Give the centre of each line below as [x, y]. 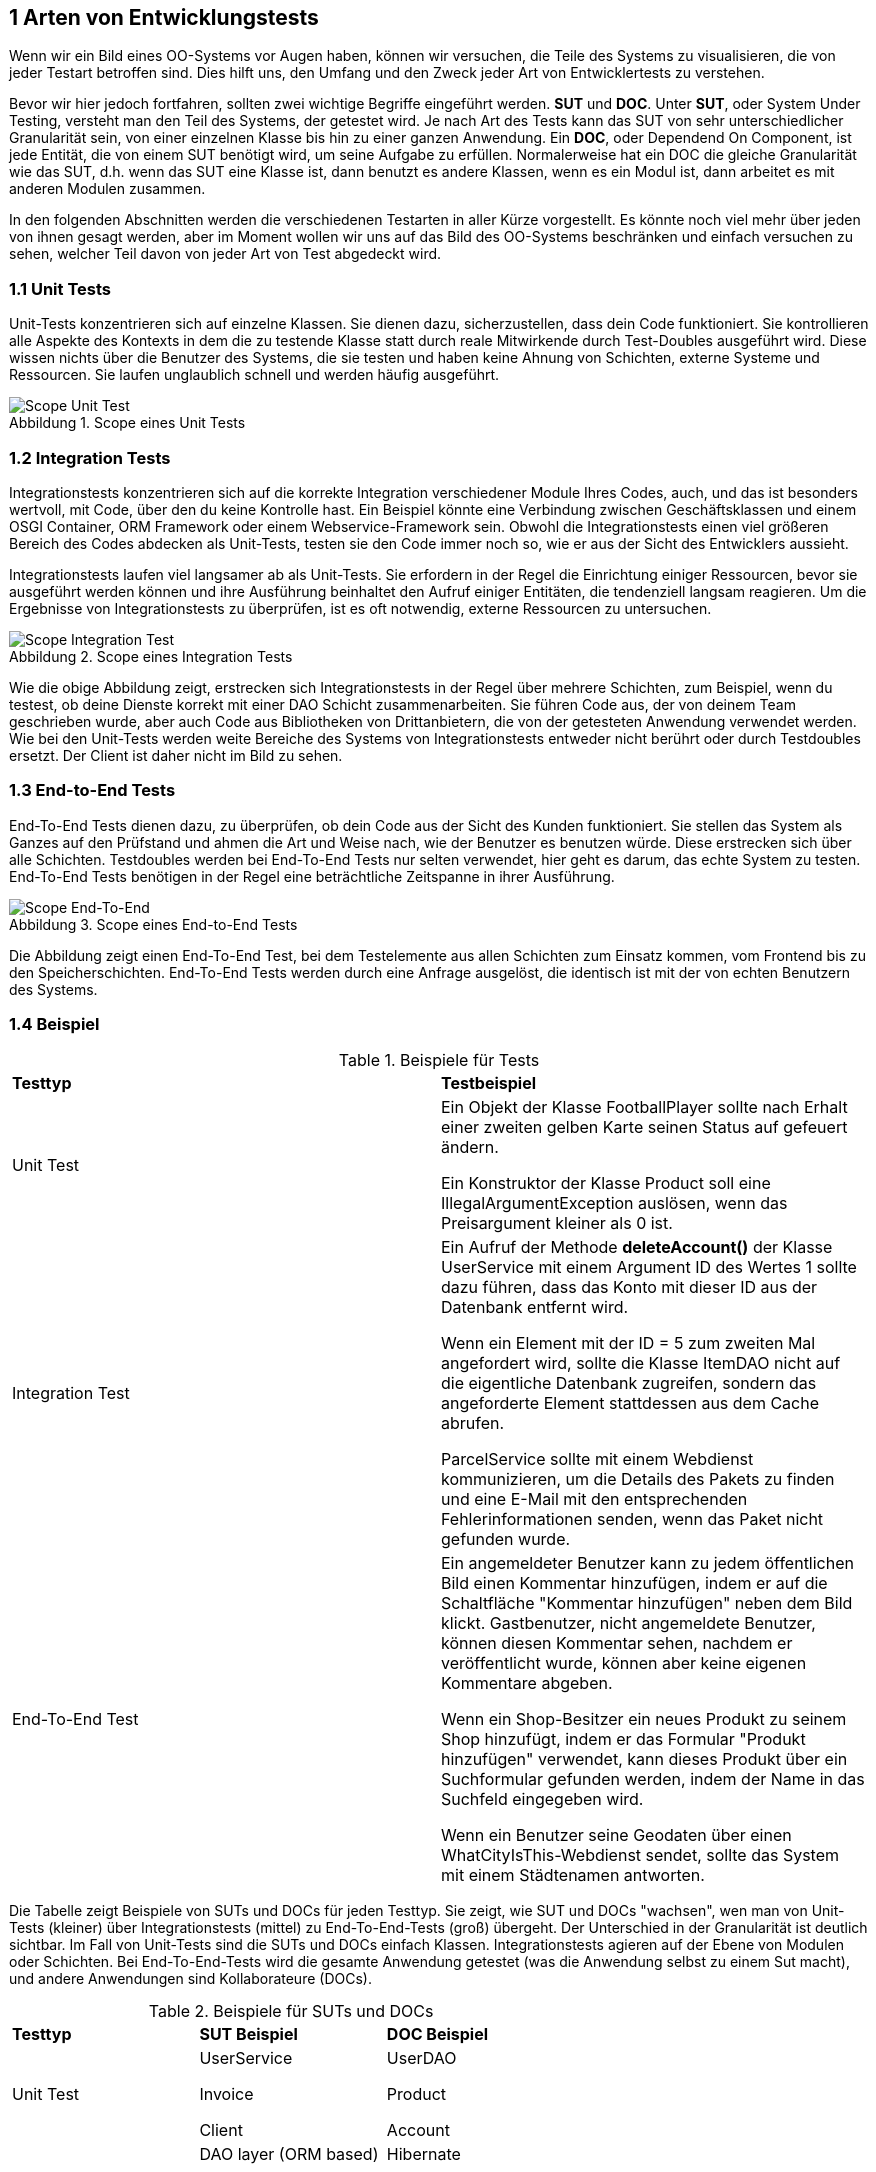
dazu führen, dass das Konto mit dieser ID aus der [629, 1287]
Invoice [226, 2094]
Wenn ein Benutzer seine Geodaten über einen [616, 1835]
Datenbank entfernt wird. [535, 1307]
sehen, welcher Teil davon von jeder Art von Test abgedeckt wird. [225, 254]
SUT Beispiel [248, 2034]
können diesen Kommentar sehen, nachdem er [617, 1643]
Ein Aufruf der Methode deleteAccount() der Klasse [637, 1247]
